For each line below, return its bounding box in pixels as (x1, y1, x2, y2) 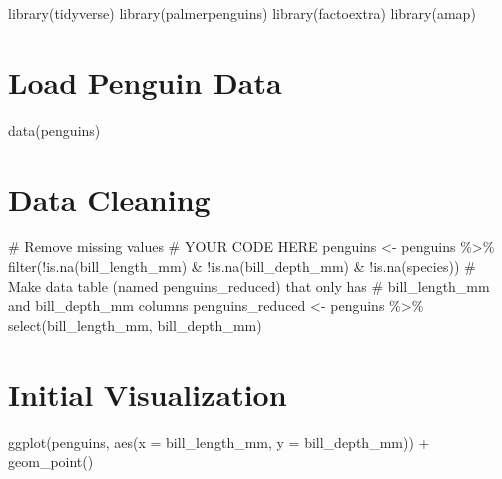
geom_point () (8, 451, 94, 472)
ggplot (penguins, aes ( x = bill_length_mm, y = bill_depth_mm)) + (8, 431, 430, 452)
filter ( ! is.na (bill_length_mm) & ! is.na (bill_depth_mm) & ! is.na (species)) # (8, 256, 476, 277)
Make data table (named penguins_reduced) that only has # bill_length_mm (8, 275, 490, 296)
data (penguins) (8, 119, 101, 140)
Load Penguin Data (8, 61, 282, 102)
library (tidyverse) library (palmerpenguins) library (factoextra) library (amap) (8, 3, 476, 23)
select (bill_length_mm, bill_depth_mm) (8, 314, 262, 335)
